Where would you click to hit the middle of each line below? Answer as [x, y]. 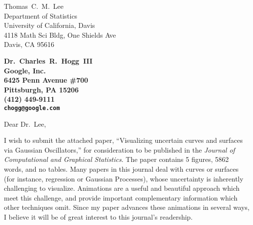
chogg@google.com [32, 108]
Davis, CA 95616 [29, 44]
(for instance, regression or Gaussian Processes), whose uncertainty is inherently [124, 178]
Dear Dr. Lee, [25, 124]
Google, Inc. [25, 70]
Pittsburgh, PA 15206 [42, 89]
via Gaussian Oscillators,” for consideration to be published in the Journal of [119, 149]
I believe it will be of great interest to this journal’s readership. [98, 216]
